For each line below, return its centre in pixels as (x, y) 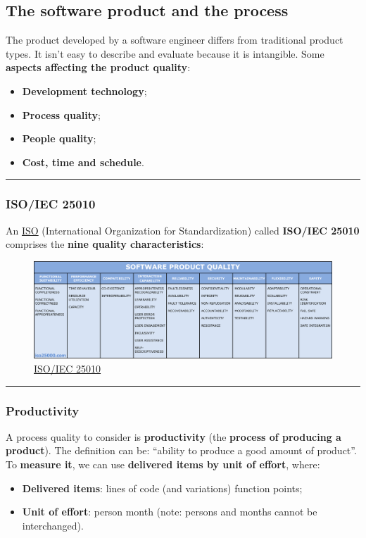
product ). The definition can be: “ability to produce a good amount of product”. (181, 450)
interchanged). (53, 525)
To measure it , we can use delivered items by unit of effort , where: (163, 464)
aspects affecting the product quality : (98, 67)
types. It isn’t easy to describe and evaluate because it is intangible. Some (165, 53)
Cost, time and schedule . (83, 162)
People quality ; (59, 138)
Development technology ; (84, 90)
